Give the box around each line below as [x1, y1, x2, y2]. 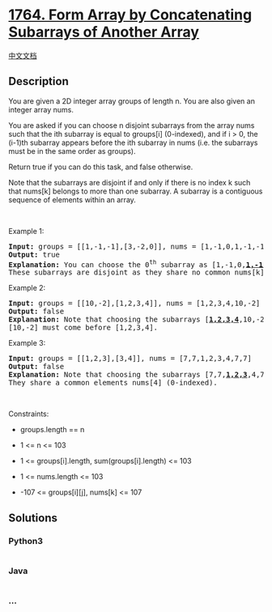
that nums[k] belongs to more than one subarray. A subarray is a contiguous [8, 186, 263, 196]
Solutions [8, 511, 58, 525]
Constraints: [8, 409, 49, 419]
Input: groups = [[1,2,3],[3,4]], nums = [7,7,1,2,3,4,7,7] [8, 354, 253, 363]
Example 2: [8, 283, 46, 293]
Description [8, 74, 69, 88]
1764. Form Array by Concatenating [8, 6, 253, 24]
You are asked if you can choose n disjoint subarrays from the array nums [8, 120, 255, 130]
